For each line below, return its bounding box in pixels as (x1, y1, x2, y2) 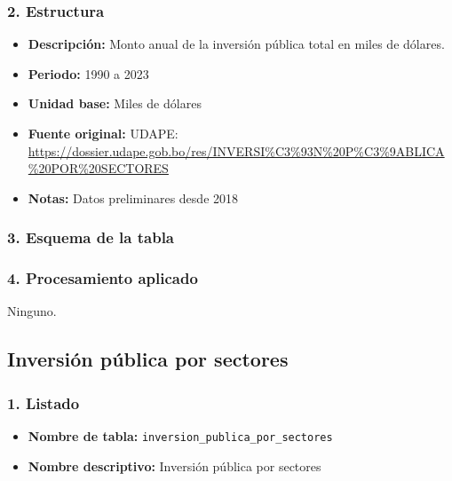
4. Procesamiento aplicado (7, 267, 198, 289)
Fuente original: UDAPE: (28, 124, 178, 142)
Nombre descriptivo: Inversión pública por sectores (28, 456, 321, 475)
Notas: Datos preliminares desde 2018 (28, 188, 239, 207)
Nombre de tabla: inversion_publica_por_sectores (28, 427, 333, 446)
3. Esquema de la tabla (7, 226, 175, 248)
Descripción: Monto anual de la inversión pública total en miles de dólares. (28, 35, 445, 53)
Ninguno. (7, 302, 57, 320)
